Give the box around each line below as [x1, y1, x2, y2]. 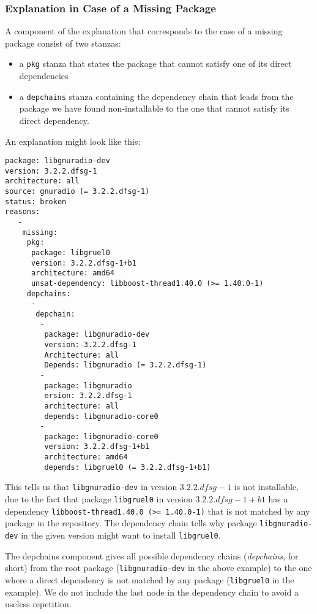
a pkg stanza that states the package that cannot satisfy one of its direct [19, 57, 292, 70]
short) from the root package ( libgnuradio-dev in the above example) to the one [5, 561, 312, 574]
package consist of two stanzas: [5, 36, 121, 49]
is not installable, [234, 480, 299, 493]
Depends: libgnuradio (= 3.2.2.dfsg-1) [44, 361, 207, 370]
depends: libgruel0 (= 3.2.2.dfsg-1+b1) [44, 462, 211, 472]
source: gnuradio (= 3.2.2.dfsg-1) [5, 187, 150, 196]
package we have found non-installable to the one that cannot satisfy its [19, 102, 289, 115]
